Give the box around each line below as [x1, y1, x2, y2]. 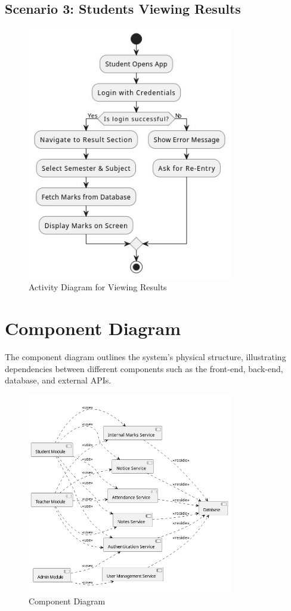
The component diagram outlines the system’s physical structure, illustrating [5, 351, 286, 363]
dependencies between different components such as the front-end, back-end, [5, 362, 283, 374]
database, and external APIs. [5, 374, 112, 386]
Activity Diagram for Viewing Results [29, 281, 167, 293]
